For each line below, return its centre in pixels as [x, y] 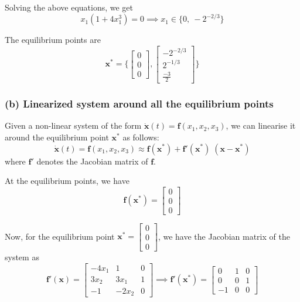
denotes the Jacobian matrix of [92, 161]
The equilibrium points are [53, 40]
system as [22, 256]
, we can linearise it [261, 125]
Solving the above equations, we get [69, 7]
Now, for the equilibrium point [60, 236]
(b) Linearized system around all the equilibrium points [139, 104]
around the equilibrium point [57, 137]
